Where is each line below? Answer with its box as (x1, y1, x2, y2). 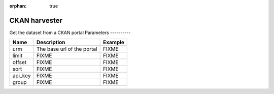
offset (12, 59, 27, 66)
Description (36, 39, 65, 46)
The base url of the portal (36, 46, 97, 53)
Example (102, 39, 124, 46)
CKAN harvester (9, 16, 63, 25)
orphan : (9, 3, 27, 9)
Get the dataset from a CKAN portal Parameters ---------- (9, 29, 131, 36)
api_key (12, 72, 31, 79)
